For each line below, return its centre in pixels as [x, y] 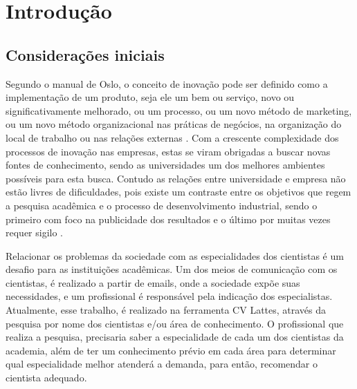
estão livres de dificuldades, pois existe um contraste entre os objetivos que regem [178, 192]
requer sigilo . [35, 233]
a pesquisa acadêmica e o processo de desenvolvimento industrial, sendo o [162, 205]
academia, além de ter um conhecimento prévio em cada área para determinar [171, 350]
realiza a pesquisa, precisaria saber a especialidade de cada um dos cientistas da [175, 337]
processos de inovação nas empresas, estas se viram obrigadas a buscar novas [168, 151]
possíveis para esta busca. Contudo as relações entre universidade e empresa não [176, 178]
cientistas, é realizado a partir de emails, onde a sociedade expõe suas [153, 282]
